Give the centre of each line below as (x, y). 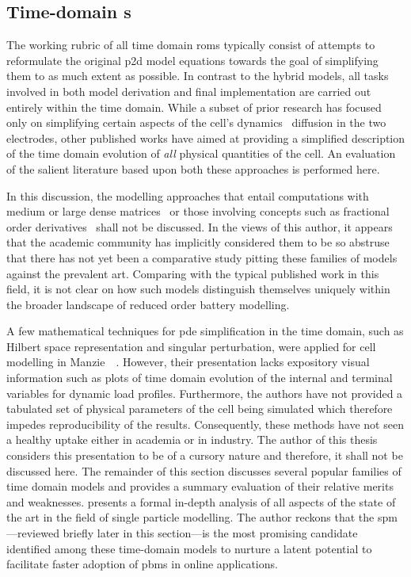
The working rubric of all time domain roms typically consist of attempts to (191, 45)
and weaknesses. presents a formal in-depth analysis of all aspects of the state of (201, 501)
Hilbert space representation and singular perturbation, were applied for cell (191, 346)
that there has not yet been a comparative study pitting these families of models (202, 257)
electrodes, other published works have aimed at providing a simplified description (206, 138)
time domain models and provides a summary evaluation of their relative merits (200, 486)
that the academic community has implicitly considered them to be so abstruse (198, 242)
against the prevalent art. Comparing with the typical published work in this (193, 273)
